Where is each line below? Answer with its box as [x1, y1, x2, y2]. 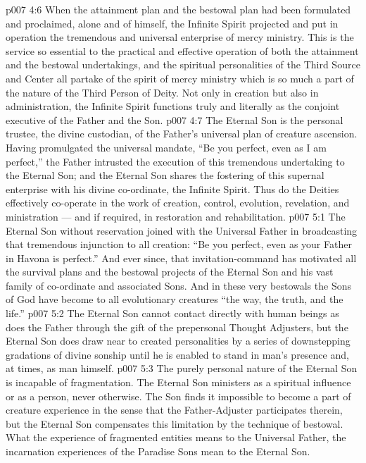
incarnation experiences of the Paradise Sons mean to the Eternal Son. [6, 444, 310, 458]
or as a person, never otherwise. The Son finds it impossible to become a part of [6, 388, 351, 403]
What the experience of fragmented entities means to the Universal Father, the [6, 430, 346, 445]
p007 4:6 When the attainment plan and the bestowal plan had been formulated [6, 2, 351, 16]
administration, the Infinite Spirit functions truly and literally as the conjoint [6, 99, 340, 113]
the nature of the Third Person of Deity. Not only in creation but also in [6, 85, 319, 99]
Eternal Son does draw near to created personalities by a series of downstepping [6, 333, 351, 348]
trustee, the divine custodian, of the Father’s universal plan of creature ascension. [6, 126, 358, 141]
